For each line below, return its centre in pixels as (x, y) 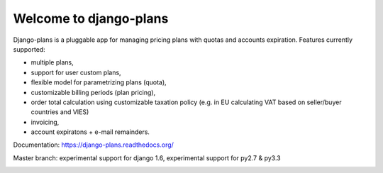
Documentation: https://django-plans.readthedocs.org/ (93, 145)
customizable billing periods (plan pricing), (93, 92)
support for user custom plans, (76, 72)
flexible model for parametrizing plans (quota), (99, 82)
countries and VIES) (60, 112)
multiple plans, (52, 62)
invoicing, (45, 122)
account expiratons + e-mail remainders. (90, 132)
